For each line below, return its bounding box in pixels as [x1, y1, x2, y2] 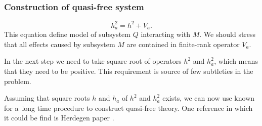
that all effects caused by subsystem [4, 38, 115, 49]
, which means [214, 56, 258, 66]
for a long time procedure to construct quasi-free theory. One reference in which [4, 102, 253, 113]
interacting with [141, 29, 191, 39]
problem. [4, 75, 31, 86]
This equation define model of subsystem [4, 29, 130, 39]
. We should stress [199, 29, 256, 39]
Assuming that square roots [4, 93, 90, 103]
